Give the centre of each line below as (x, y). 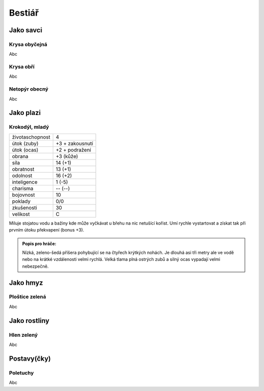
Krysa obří (22, 67)
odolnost (22, 175)
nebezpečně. (35, 266)
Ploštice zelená (28, 297)
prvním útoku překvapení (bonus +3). (47, 230)
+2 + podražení (73, 150)
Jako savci (26, 30)
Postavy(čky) (30, 358)
